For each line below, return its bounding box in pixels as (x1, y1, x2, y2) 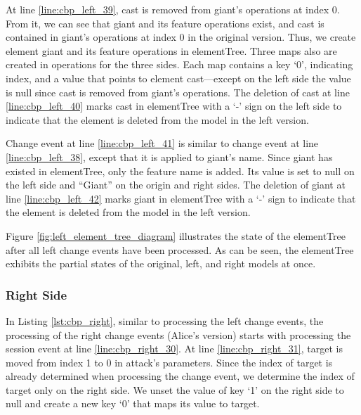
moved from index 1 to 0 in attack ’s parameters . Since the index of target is (6, 355, 333, 369)
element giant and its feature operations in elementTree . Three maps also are (6, 43, 337, 58)
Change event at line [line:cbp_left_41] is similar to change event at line (6, 136, 319, 151)
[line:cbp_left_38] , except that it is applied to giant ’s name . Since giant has (6, 149, 333, 164)
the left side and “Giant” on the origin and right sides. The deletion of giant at (6, 177, 346, 192)
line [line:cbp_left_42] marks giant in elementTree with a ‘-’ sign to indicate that (6, 191, 356, 205)
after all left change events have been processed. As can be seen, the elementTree (6, 242, 354, 257)
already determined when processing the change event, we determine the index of (6, 369, 355, 383)
